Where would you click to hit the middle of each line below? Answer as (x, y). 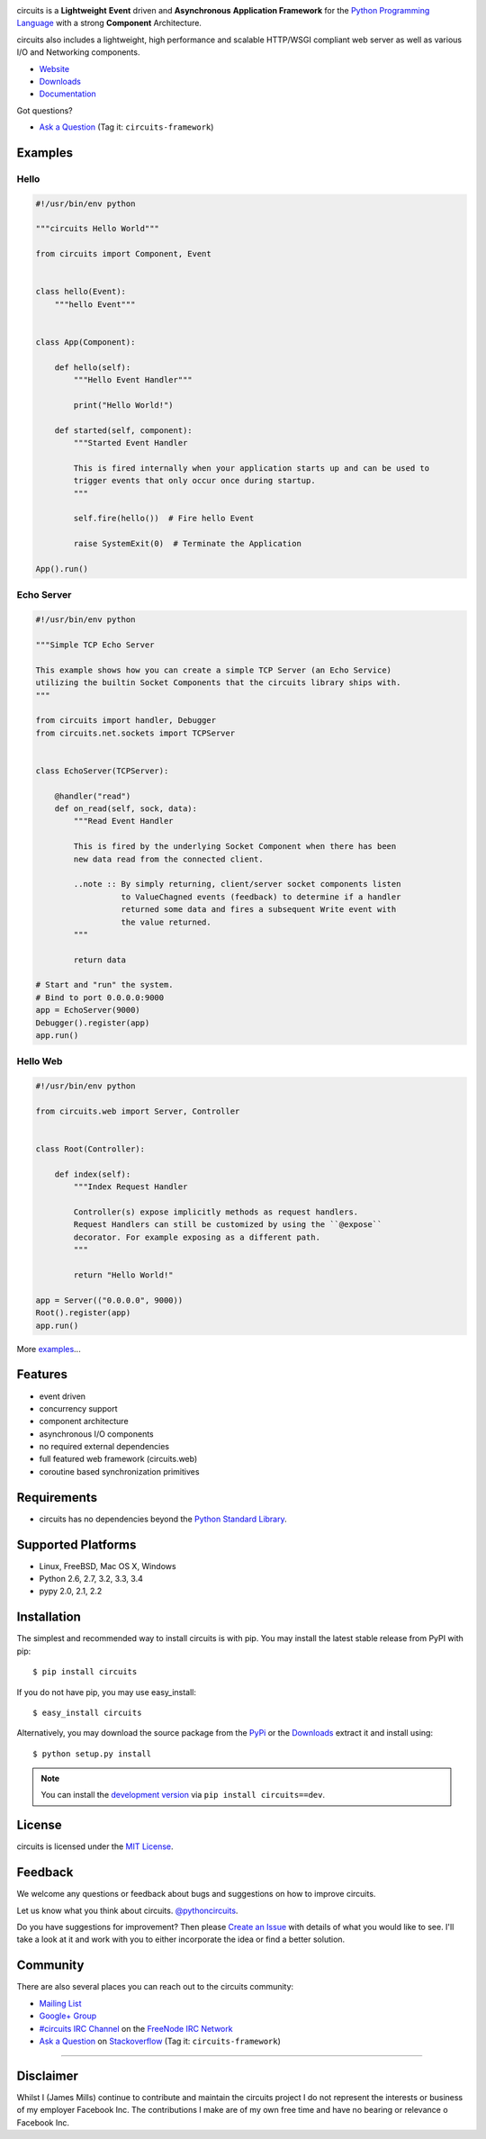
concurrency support (78, 1408)
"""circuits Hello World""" (97, 229)
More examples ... (49, 1349)
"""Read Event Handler (124, 821)
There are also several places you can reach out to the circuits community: (155, 1987)
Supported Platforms (76, 1544)
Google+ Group (68, 2016)
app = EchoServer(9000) (88, 1010)
